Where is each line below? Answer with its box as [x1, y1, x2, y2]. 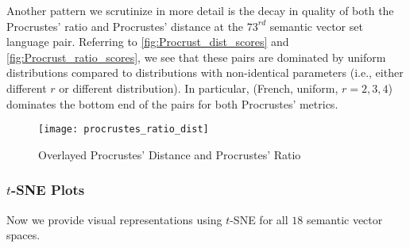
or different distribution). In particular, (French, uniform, [59, 79, 338, 96]
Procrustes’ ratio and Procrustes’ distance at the [6, 17, 244, 34]
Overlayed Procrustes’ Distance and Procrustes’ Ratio [38, 146, 301, 162]
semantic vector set [269, 17, 363, 34]
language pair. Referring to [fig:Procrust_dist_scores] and [6, 33, 289, 50]
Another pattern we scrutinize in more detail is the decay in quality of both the [6, 2, 394, 18]
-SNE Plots [10, 180, 85, 200]
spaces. [6, 227, 41, 243]
